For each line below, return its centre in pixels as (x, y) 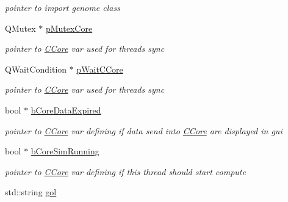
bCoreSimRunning (65, 151)
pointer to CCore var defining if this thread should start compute (125, 171)
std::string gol (31, 192)
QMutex (20, 28)
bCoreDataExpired (66, 110)
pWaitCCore (100, 69)
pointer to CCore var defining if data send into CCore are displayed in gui (144, 130)
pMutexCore (69, 28)
